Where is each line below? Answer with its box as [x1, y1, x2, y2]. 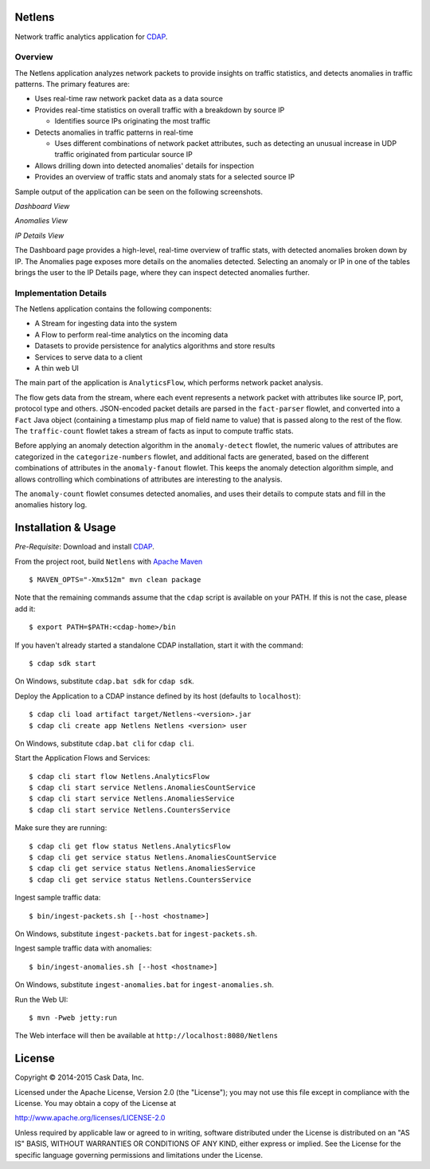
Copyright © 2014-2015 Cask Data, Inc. [14, 1073, 144, 1082]
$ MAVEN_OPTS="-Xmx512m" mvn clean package [29, 575, 201, 584]
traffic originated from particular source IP [54, 150, 193, 159]
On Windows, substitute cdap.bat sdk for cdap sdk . [14, 676, 194, 686]
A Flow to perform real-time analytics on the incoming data [34, 329, 229, 339]
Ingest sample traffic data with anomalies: [14, 943, 152, 953]
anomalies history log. [14, 500, 88, 510]
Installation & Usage [14, 521, 116, 534]
